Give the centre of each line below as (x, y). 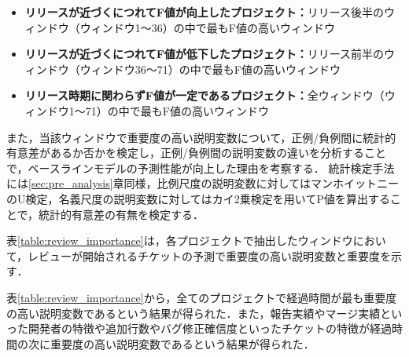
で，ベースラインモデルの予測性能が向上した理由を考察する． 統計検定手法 (201, 168)
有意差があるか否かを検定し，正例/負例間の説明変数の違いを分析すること (196, 153)
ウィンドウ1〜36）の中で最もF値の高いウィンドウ (207, 27)
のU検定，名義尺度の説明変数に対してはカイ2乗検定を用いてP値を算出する (198, 198)
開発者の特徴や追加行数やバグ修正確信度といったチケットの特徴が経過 (210, 328)
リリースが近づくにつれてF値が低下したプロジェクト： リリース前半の (204, 54)
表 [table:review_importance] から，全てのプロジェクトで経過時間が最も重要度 (202, 297)
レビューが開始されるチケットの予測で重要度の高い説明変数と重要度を (210, 255)
